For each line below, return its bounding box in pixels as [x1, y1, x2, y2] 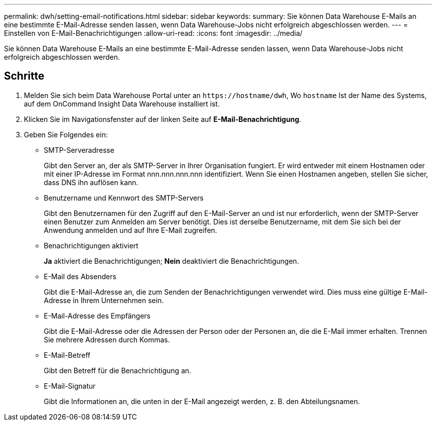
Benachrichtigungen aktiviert [44, 241, 138, 250]
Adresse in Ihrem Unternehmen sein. [44, 296, 164, 305]
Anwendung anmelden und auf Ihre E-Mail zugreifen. [44, 225, 218, 234]
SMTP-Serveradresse [44, 145, 114, 154]
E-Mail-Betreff [44, 350, 91, 359]
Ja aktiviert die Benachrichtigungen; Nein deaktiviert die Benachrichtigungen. [44, 256, 299, 265]
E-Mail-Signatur [44, 381, 96, 390]
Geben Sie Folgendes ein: [24, 130, 108, 139]
